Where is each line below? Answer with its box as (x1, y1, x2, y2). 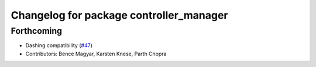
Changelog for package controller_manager (11, 9, 228, 22)
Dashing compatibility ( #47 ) (25, 42, 93, 49)
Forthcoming (11, 26, 63, 36)
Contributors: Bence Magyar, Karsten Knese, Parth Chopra (25, 50, 167, 57)
